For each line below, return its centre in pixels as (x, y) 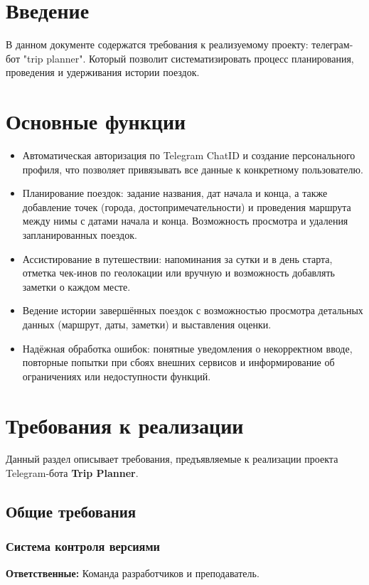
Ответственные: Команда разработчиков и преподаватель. (133, 573)
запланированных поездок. (80, 235)
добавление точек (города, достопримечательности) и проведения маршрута (187, 206)
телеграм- (332, 44)
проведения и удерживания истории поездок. (103, 72)
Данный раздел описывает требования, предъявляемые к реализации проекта (172, 459)
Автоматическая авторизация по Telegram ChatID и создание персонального (189, 155)
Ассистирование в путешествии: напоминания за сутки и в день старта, (177, 258)
